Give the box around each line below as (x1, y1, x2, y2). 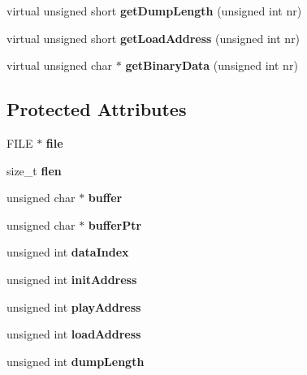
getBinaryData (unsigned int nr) (125, 57, 298, 74)
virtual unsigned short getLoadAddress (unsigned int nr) (6, 29, 301, 46)
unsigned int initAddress (6, 270, 137, 287)
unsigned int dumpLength (6, 352, 145, 369)
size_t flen (6, 162, 62, 179)
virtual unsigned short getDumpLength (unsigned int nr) (6, 2, 302, 19)
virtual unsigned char (6, 57, 113, 74)
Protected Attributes (6, 97, 187, 122)
